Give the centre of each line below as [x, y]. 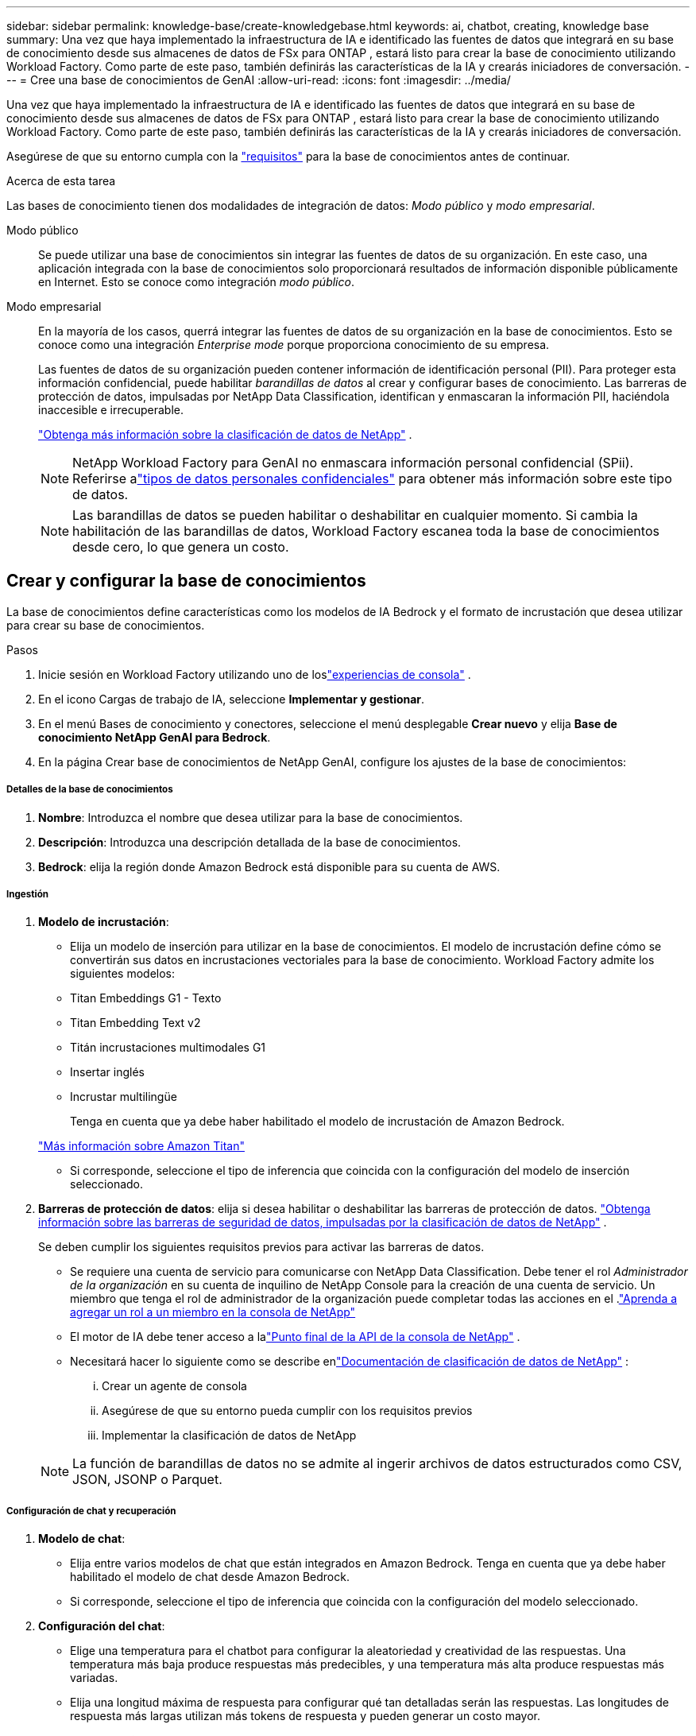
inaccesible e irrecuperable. [111, 410]
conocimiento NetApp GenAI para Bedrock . [155, 737]
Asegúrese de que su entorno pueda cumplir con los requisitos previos [287, 1411]
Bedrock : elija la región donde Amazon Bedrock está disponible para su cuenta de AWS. [269, 866]
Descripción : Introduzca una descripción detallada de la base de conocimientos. [250, 842]
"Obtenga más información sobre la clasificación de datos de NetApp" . [225, 434]
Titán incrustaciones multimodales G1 [168, 1048]
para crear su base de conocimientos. [106, 625]
